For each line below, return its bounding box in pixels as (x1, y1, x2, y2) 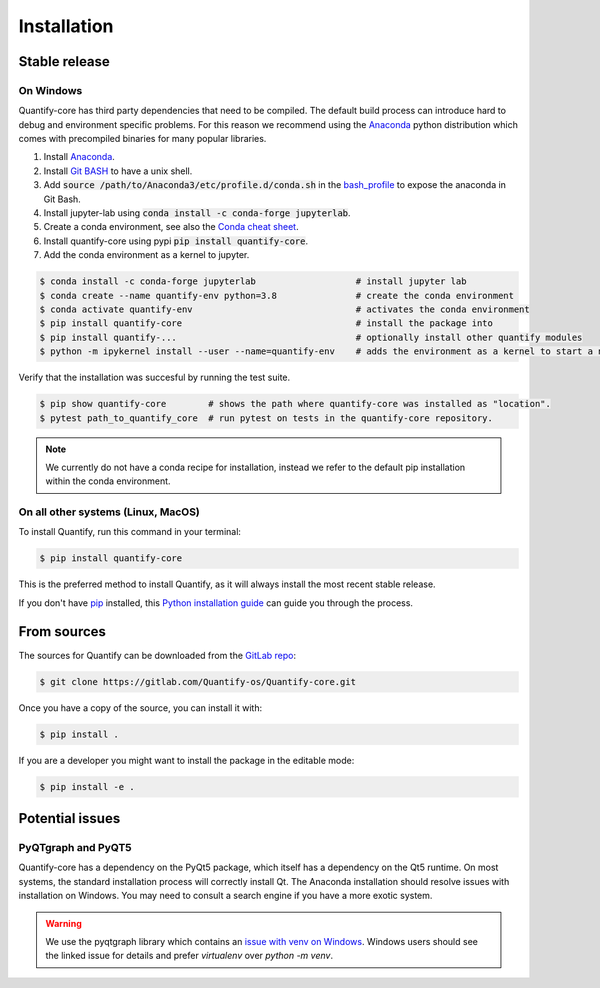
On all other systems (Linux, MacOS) (18, 505, 200, 519)
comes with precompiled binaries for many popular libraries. (18, 133, 267, 145)
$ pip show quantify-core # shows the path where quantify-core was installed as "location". (39, 398, 552, 410)
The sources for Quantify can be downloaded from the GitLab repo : (18, 649, 297, 661)
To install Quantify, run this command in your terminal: (18, 526, 242, 538)
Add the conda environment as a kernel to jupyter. (43, 249, 250, 261)
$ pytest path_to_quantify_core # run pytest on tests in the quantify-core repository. (39, 412, 494, 424)
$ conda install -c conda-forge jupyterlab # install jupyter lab (39, 276, 467, 287)
